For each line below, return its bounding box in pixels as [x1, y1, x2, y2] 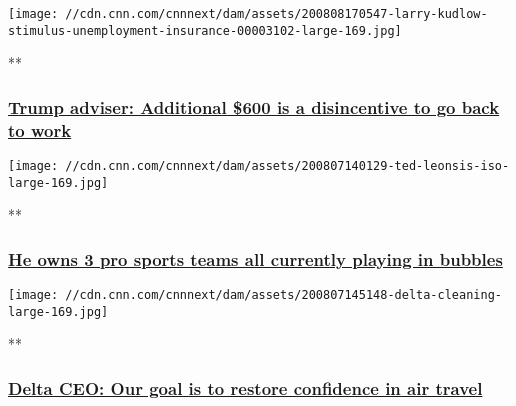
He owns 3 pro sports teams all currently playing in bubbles [8, 246, 503, 271]
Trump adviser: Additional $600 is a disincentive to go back [8, 94, 500, 119]
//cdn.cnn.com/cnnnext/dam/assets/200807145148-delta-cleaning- [65, 288, 502, 303]
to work [8, 117, 72, 142]
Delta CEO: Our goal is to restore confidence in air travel [8, 376, 483, 400]
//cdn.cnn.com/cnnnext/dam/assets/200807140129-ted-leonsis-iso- [65, 159, 510, 174]
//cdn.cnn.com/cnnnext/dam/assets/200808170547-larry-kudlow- [65, 7, 488, 21]
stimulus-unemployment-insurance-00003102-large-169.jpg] [8, 23, 402, 38]
